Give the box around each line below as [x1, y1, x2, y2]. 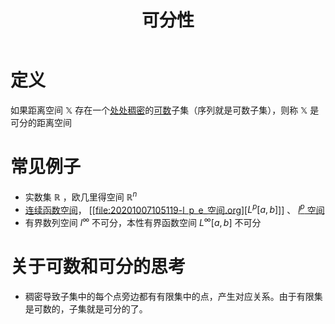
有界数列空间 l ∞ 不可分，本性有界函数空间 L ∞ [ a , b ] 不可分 [24, 215, 262, 228]
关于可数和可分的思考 [10, 256, 187, 278]
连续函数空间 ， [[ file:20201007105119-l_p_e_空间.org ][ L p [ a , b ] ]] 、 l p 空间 [24, 202, 325, 216]
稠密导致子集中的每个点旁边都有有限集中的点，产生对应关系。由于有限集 [24, 290, 323, 302]
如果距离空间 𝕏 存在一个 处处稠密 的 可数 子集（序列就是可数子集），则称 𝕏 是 [10, 104, 320, 116]
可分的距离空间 [10, 116, 72, 128]
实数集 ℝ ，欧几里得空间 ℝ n [24, 189, 138, 203]
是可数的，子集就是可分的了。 [24, 302, 148, 315]
